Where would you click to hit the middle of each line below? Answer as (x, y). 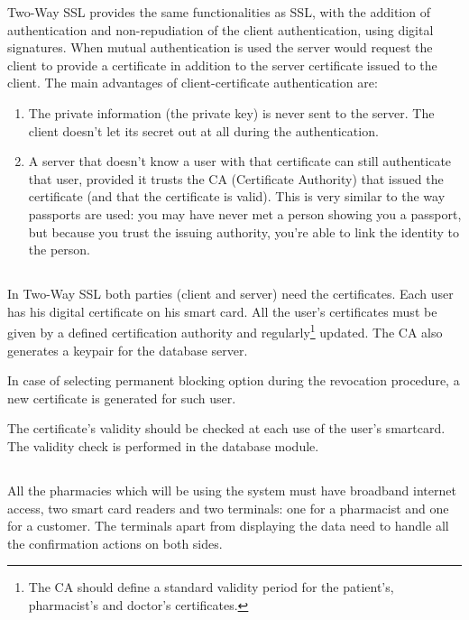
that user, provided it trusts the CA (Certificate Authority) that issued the (236, 178)
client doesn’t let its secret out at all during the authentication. (203, 130)
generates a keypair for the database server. (128, 350)
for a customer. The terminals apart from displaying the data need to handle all (228, 526)
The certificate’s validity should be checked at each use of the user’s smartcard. (226, 428)
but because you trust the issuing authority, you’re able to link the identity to (244, 231)
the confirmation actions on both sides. (115, 543)
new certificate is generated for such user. (122, 398)
